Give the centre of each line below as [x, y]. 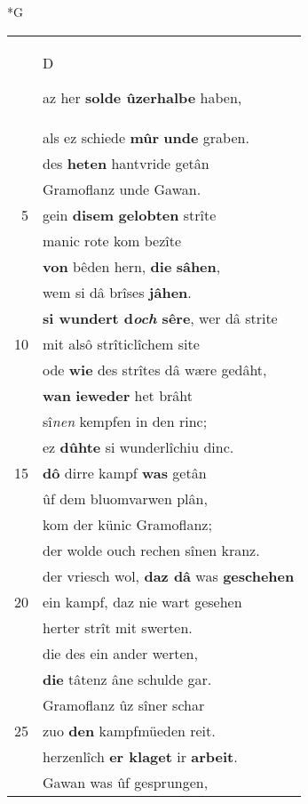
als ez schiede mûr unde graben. [146, 137]
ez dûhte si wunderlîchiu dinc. [138, 446]
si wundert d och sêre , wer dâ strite [160, 318]
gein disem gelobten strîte [130, 214]
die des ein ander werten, [120, 653]
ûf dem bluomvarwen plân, [125, 498]
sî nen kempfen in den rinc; [125, 421]
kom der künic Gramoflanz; [127, 524]
